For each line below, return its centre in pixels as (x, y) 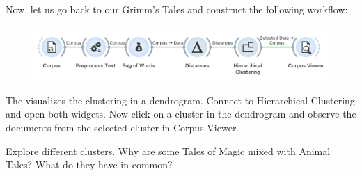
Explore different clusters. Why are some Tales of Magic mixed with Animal (168, 151)
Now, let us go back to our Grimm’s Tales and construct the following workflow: (177, 9)
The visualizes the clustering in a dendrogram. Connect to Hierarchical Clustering (180, 100)
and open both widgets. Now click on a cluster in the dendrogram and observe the (181, 114)
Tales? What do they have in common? (89, 165)
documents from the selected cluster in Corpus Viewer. (123, 128)
